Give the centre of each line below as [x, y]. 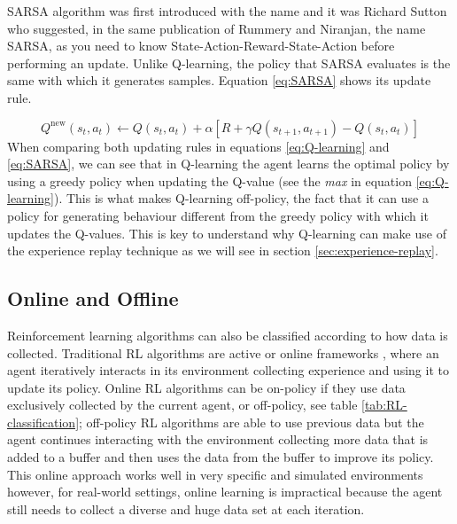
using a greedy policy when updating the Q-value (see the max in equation [209, 180]
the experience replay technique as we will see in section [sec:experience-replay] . [223, 250]
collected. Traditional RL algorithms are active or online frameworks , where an [223, 352]
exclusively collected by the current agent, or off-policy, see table [182, 405]
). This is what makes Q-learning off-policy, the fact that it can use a [241, 198]
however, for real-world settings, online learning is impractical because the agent [225, 492]
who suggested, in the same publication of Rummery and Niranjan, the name [217, 28]
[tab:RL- [384, 405]
